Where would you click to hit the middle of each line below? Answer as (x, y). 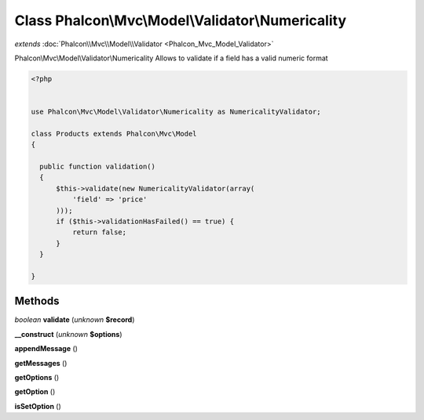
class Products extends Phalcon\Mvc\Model (114, 134)
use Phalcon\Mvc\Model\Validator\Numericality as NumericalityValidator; (176, 112)
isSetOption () (38, 406)
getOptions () (37, 378)
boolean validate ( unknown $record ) (75, 320)
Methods (37, 301)
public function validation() (98, 167)
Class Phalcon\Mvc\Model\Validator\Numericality (181, 20)
